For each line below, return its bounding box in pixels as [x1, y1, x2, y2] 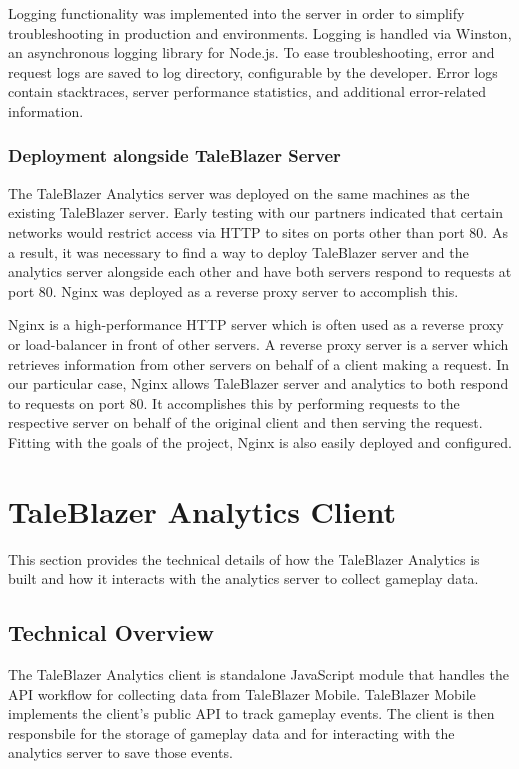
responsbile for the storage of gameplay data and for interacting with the [8, 722, 455, 743]
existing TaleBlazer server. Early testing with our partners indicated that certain [8, 202, 503, 223]
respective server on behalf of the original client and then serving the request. [8, 412, 483, 433]
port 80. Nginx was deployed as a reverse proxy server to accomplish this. [8, 280, 459, 301]
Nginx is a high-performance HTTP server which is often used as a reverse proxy [8, 314, 504, 335]
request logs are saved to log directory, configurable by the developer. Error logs [8, 61, 498, 82]
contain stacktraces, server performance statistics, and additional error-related [8, 81, 486, 102]
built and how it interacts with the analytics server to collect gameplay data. [8, 568, 479, 589]
